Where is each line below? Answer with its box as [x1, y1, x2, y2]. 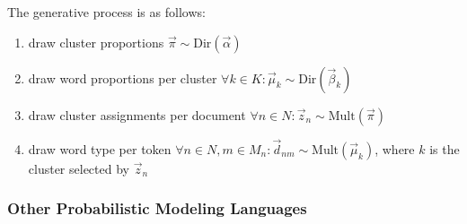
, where [374, 139, 415, 158]
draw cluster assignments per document [28, 105, 246, 124]
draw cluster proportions [28, 32, 164, 51]
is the [429, 139, 460, 158]
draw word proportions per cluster [28, 68, 217, 87]
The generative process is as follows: [7, 3, 206, 21]
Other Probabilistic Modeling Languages [7, 197, 307, 220]
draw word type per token [28, 139, 172, 158]
